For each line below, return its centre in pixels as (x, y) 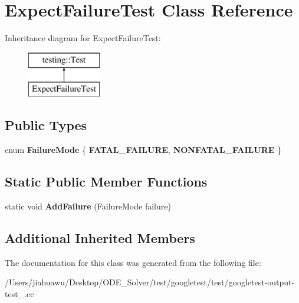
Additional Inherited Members (100, 237)
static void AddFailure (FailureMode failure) (88, 206)
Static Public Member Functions (106, 182)
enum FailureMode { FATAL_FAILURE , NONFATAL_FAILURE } (143, 150)
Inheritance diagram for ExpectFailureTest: (83, 38)
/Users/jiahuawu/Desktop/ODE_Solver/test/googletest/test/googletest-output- (150, 282)
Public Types (46, 125)
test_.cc (19, 293)
